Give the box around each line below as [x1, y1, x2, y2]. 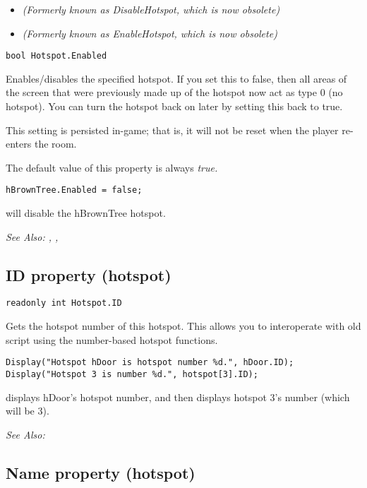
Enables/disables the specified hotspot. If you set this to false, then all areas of [6, 71, 347, 85]
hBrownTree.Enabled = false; [6, 185, 143, 196]
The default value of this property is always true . [6, 160, 218, 174]
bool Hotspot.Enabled [6, 51, 107, 61]
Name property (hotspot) [6, 461, 195, 483]
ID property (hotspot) [6, 263, 172, 285]
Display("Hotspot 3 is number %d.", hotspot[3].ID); [6, 369, 258, 379]
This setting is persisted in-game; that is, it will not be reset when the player [6, 122, 339, 137]
